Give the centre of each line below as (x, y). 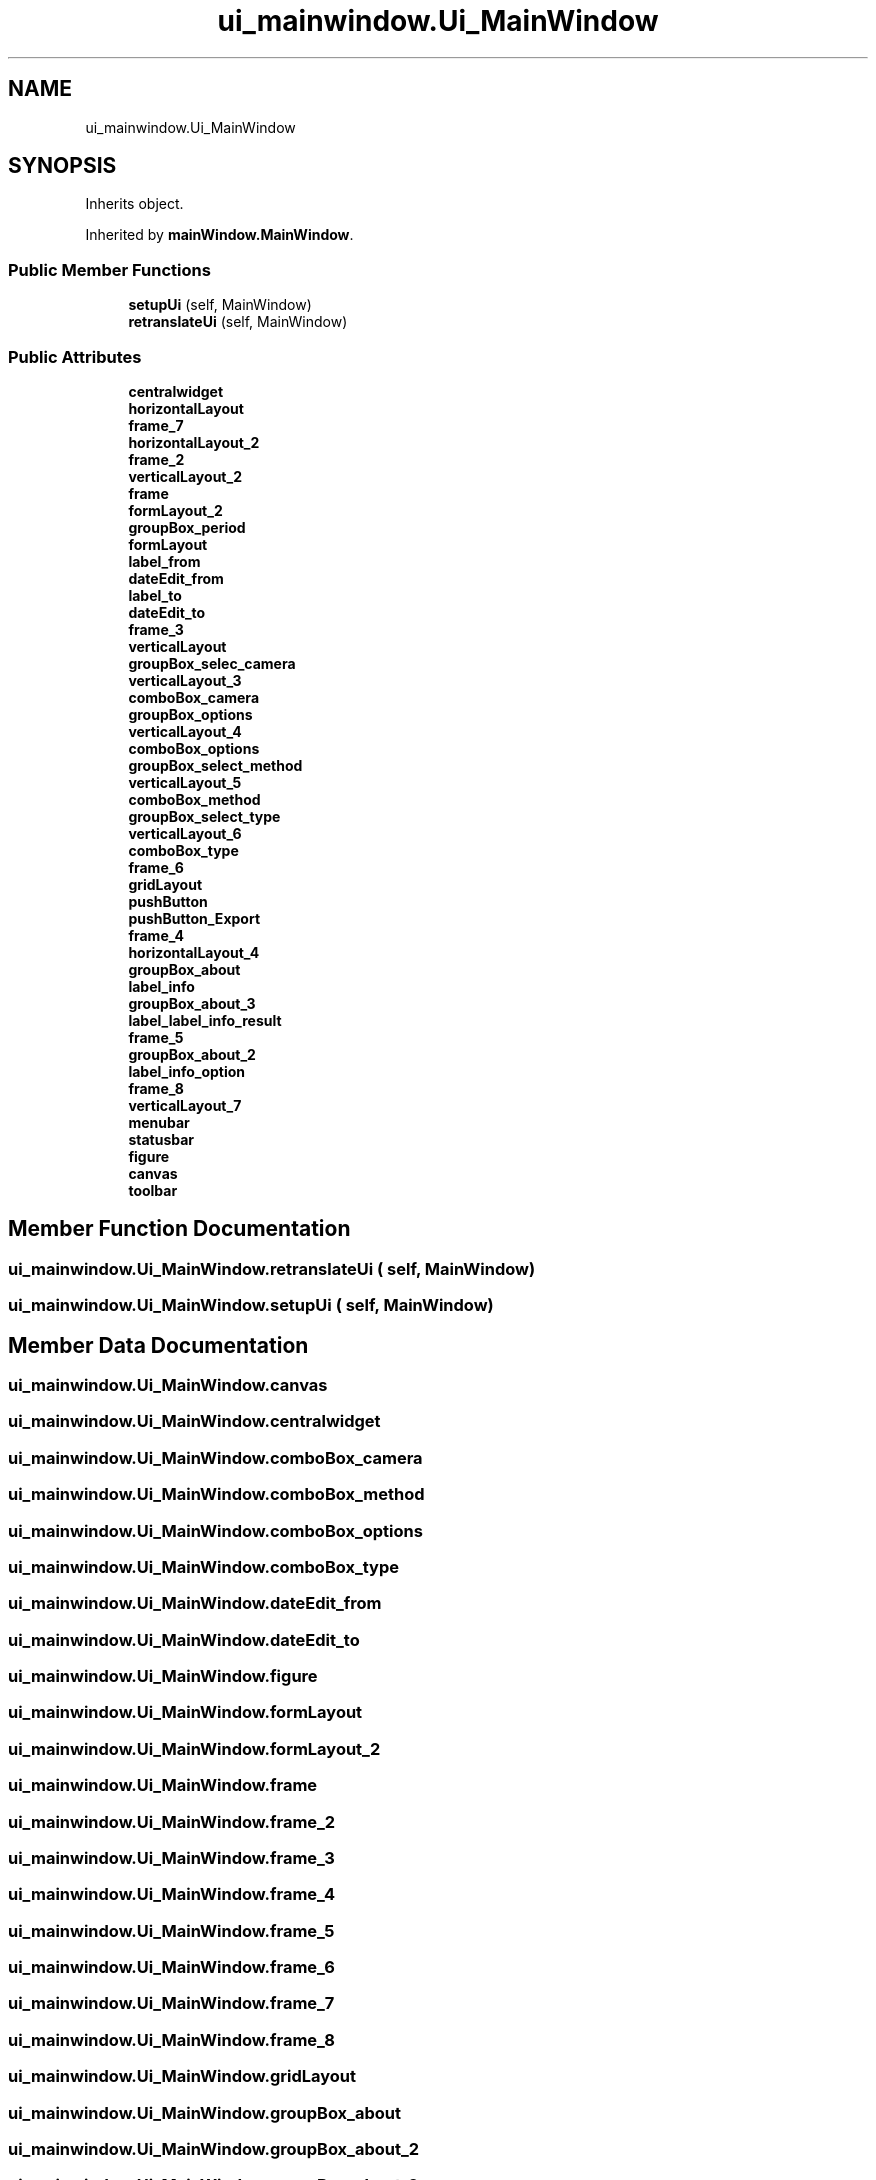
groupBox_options (190, 714)
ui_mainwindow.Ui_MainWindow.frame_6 (171, 1967)
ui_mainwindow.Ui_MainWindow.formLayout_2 (194, 1748)
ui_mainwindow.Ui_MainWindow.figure (163, 1676)
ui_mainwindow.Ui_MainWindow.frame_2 (172, 1821)
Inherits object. (134, 204)
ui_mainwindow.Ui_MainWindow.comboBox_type (203, 1566)
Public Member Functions (109, 269)
